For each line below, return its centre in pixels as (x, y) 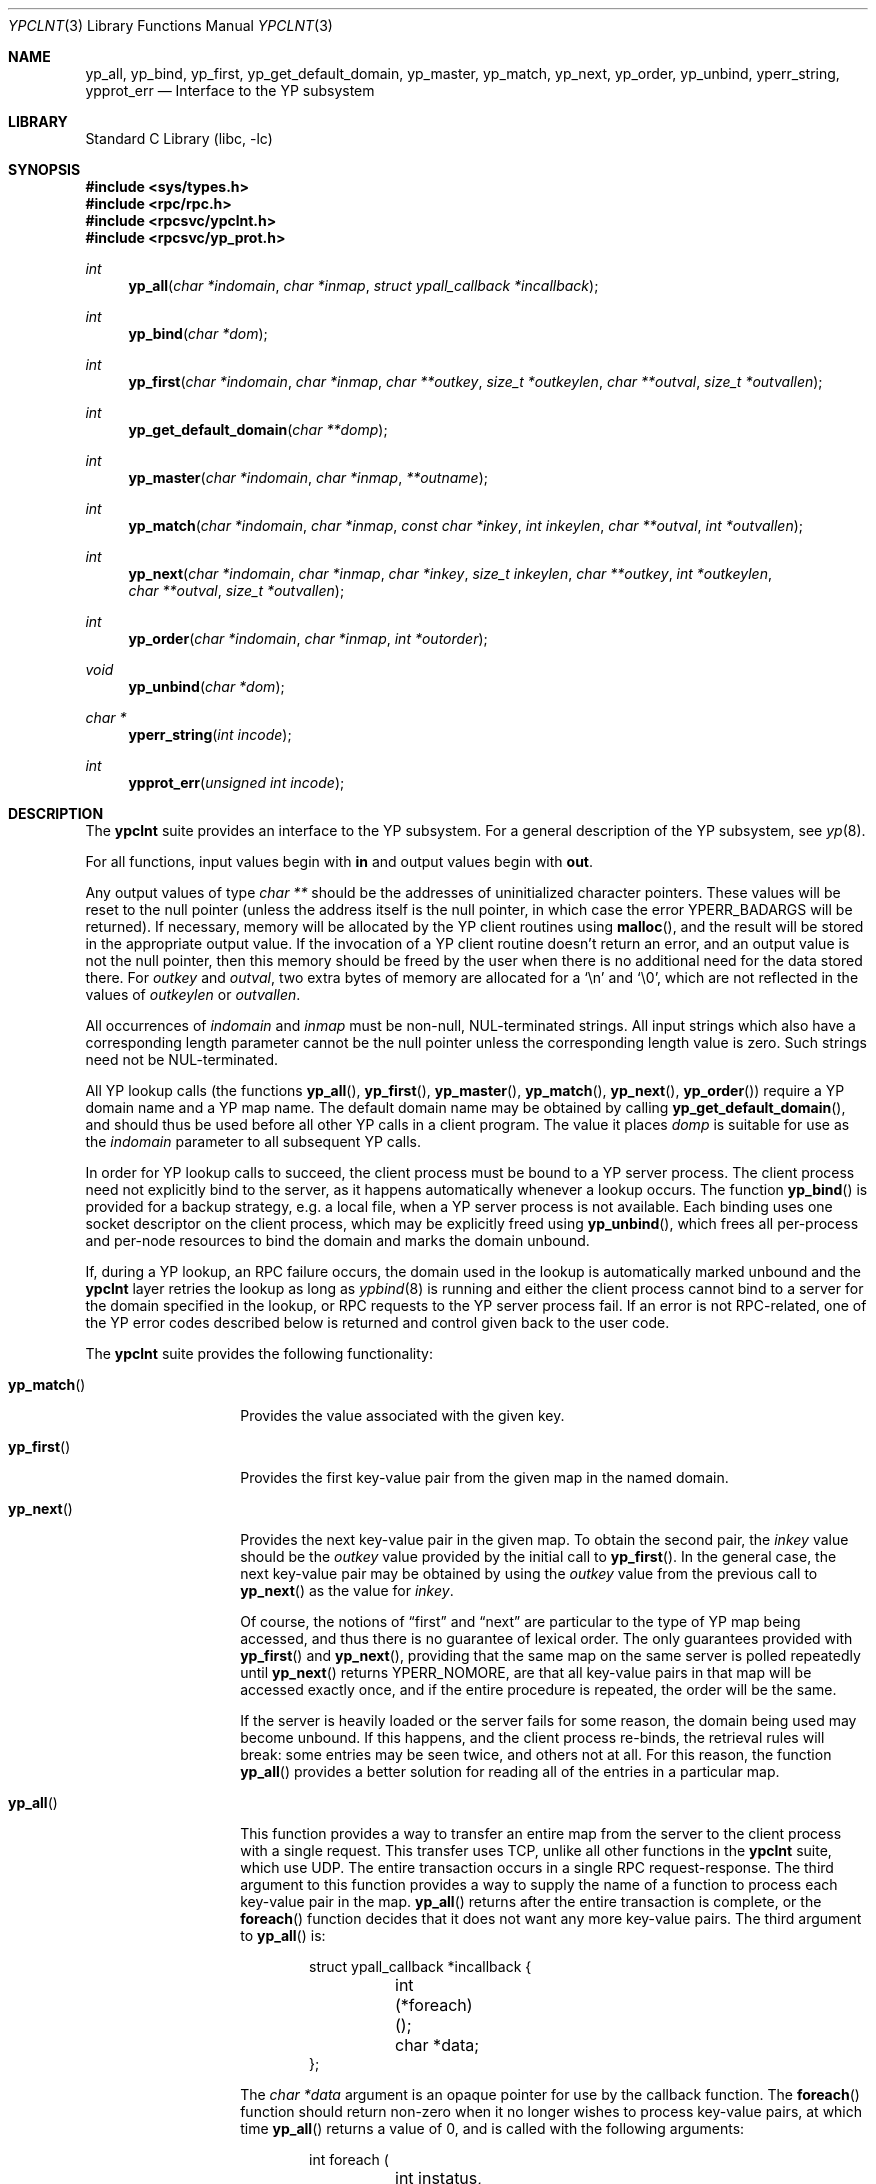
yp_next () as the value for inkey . (347, 1590)
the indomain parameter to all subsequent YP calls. (253, 1141)
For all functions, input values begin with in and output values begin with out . (339, 861)
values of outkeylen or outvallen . (193, 994)
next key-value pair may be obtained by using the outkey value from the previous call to (529, 1573)
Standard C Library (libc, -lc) (179, 138)
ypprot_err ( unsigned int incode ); (236, 782)
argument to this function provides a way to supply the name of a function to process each (539, 1884)
